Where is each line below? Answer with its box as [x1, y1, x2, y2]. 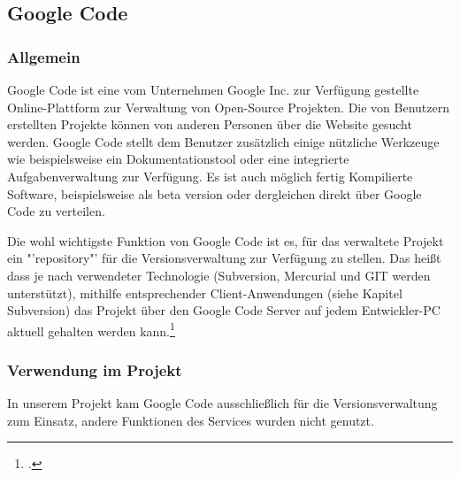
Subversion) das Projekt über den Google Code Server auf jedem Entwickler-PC [7, 301, 441, 319]
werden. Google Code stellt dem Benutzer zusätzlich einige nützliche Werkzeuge [7, 132, 440, 150]
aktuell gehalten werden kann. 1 [7, 319, 175, 340]
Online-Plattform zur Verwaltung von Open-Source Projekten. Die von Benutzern [7, 97, 450, 116]
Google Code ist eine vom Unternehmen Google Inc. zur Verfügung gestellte [7, 81, 419, 98]
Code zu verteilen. [7, 202, 105, 220]
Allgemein [7, 45, 80, 67]
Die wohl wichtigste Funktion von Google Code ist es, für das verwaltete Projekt [7, 231, 444, 250]
